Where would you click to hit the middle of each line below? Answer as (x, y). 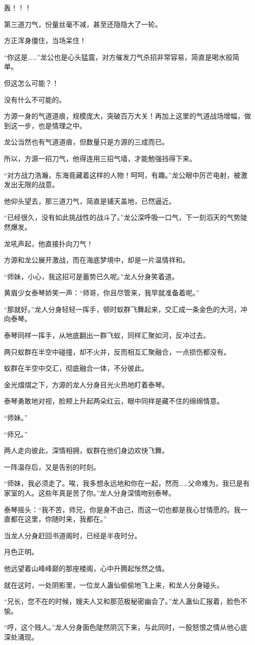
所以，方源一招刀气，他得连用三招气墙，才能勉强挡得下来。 (100, 158)
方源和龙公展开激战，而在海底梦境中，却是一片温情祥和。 (97, 260)
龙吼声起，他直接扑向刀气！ (49, 243)
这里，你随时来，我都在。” (65, 519)
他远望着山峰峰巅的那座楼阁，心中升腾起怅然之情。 (86, 568)
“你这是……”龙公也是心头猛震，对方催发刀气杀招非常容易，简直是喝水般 (118, 57)
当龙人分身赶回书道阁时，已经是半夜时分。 (73, 535)
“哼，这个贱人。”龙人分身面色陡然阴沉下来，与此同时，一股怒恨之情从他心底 (126, 627)
